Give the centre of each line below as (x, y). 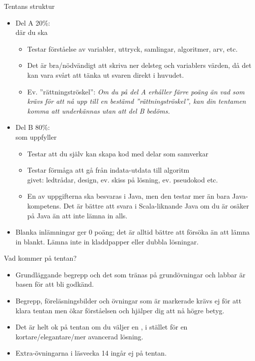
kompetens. (44, 205)
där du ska (31, 32)
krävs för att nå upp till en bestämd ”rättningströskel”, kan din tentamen (137, 101)
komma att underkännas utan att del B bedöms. (99, 110)
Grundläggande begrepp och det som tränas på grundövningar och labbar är (130, 274)
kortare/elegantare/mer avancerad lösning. (79, 336)
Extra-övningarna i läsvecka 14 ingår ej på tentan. (91, 353)
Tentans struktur (29, 6)
